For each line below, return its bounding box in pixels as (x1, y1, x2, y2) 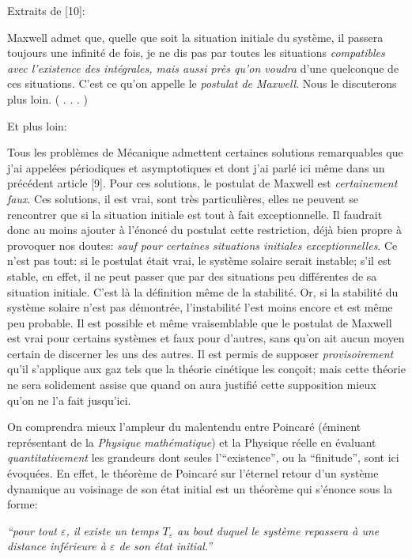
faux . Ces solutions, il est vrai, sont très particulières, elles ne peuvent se (7, 190, 358, 206)
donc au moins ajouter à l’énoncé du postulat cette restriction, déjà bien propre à (7, 221, 402, 238)
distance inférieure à (7, 538, 106, 554)
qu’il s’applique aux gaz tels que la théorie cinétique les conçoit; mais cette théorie (7, 361, 406, 377)
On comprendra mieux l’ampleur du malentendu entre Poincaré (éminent (7, 418, 361, 435)
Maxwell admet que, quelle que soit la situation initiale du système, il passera (7, 28, 384, 45)
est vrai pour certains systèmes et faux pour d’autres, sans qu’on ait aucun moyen (7, 330, 405, 346)
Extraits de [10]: (7, 2, 85, 18)
